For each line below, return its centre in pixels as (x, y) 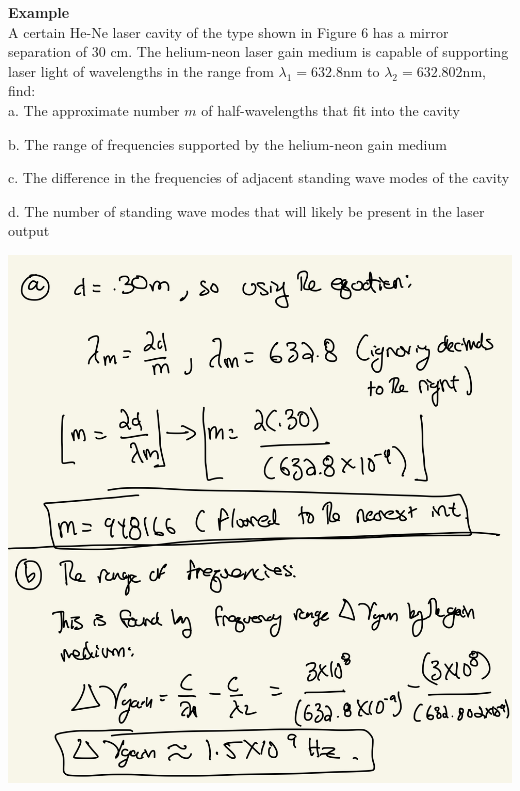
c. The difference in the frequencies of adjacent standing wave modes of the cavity (259, 177)
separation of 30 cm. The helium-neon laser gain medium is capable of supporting (258, 51)
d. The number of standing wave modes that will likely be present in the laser (246, 210)
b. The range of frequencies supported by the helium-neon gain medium (227, 143)
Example (39, 12)
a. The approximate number (94, 109)
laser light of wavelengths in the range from (141, 70)
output (29, 230)
